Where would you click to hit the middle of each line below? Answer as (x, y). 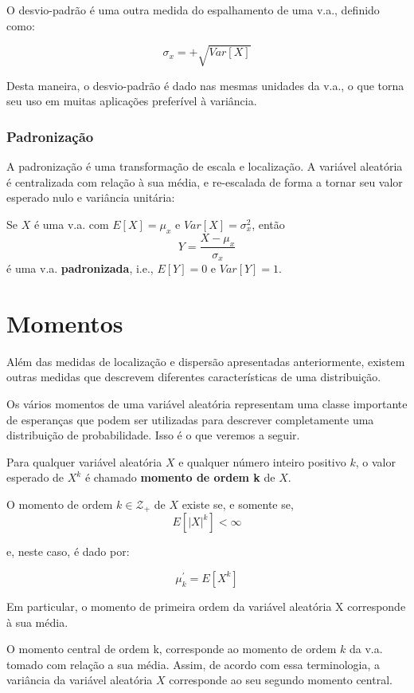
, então (268, 224)
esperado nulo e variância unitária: (91, 197)
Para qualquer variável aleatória (84, 461)
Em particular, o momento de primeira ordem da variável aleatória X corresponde (206, 606)
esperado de (35, 477)
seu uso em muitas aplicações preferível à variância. (132, 101)
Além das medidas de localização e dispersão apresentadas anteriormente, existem (206, 361)
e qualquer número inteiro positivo (262, 461)
